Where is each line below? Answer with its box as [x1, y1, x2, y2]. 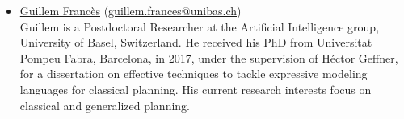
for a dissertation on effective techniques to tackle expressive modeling [19, 65, 368, 82]
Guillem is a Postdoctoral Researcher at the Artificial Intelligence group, [19, 18, 380, 35]
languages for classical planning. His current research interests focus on [19, 80, 372, 97]
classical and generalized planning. [19, 96, 191, 113]
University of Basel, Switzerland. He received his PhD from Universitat [19, 34, 372, 51]
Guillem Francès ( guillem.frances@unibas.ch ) [19, 2, 242, 18]
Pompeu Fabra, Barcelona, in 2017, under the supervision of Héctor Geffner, [19, 49, 398, 66]
